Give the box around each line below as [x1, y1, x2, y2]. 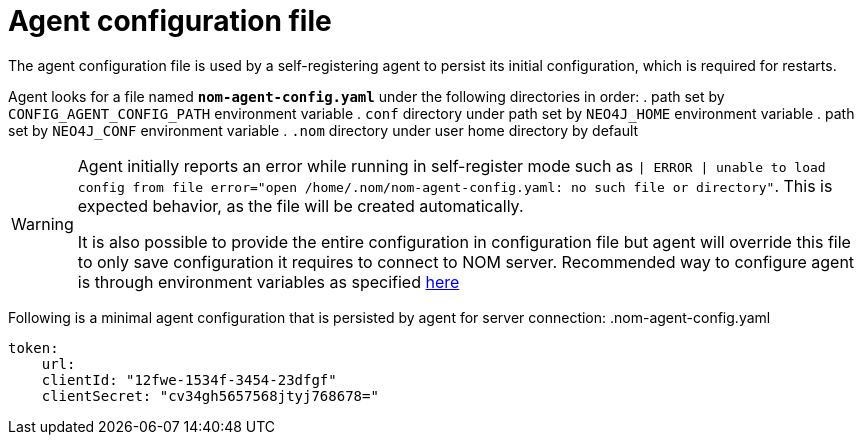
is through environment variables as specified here [77, 271, 460, 292]
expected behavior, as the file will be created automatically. [77, 195, 524, 216]
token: [8, 339, 59, 356]
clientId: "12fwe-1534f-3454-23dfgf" [41, 371, 337, 388]
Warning [11, 213, 74, 234]
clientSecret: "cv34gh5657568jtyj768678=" [41, 387, 379, 404]
